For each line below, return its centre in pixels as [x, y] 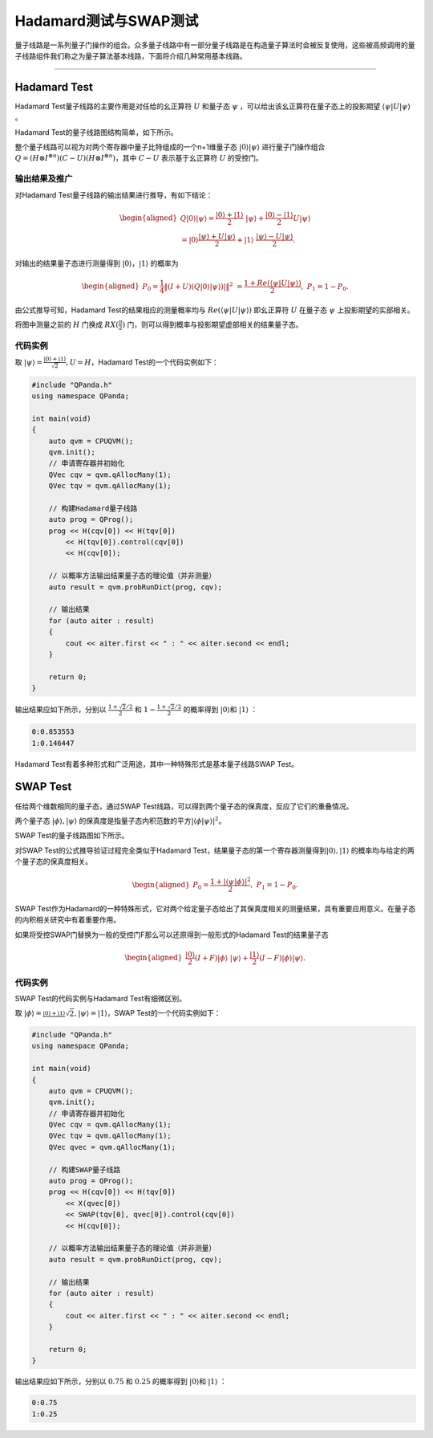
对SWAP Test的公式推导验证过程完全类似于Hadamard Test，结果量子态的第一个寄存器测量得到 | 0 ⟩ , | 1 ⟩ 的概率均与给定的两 [214, 850]
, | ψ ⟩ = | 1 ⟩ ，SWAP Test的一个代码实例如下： [148, 1013]
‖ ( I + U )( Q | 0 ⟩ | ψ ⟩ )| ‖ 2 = [203, 285]
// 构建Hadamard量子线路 [93, 508]
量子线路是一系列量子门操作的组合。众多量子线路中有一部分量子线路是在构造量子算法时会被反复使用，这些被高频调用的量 [215, 45]
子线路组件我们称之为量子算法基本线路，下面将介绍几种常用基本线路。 [131, 55]
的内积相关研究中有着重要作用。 [67, 920]
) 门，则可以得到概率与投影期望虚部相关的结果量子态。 [212, 324]
